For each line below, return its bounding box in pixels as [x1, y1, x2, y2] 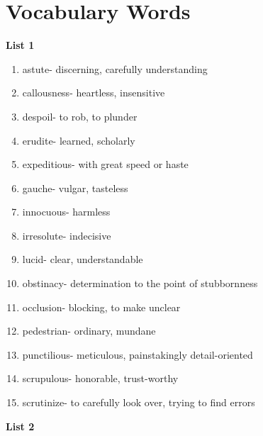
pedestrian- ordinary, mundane [22, 323, 156, 338]
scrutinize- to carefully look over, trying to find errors [22, 395, 255, 410]
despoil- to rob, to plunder [22, 108, 138, 123]
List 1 [6, 38, 35, 52]
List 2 [6, 418, 35, 433]
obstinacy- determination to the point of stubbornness [22, 276, 258, 291]
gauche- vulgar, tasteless [22, 180, 128, 195]
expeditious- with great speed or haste [22, 157, 189, 172]
